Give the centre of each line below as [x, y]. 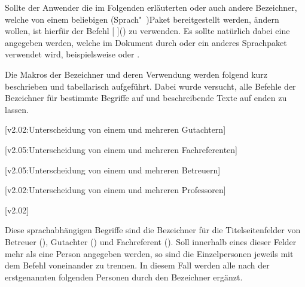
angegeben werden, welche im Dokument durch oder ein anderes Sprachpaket [146, 42]
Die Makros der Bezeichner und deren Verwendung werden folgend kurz [136, 74]
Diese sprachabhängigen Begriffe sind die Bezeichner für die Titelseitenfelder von [153, 230]
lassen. [17, 109]
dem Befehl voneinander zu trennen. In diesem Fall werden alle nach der [137, 265]
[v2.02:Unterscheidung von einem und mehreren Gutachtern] [115, 129]
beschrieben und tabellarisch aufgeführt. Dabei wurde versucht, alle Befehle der [150, 86]
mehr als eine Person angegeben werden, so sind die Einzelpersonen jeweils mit [149, 253]
